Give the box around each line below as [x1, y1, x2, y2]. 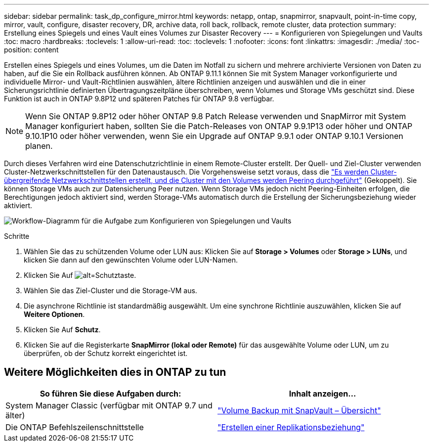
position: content [4, 45, 59, 54]
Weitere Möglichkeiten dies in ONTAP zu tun [4, 366, 226, 379]
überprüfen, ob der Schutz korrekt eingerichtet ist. [24, 349, 188, 357]
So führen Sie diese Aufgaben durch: [40, 388, 181, 399]
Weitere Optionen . [24, 310, 85, 318]
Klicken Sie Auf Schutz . [24, 325, 101, 334]
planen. [25, 141, 53, 151]
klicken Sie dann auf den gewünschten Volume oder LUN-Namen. [24, 256, 238, 264]
